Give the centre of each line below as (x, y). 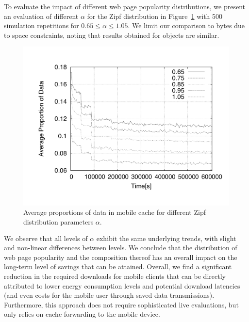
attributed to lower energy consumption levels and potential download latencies (122, 285)
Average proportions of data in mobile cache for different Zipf (115, 212)
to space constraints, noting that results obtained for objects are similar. (112, 35)
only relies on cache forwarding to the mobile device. (82, 314)
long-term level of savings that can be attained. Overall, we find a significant (118, 266)
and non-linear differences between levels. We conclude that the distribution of (121, 248)
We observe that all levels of (46, 238)
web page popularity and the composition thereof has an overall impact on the (121, 257)
